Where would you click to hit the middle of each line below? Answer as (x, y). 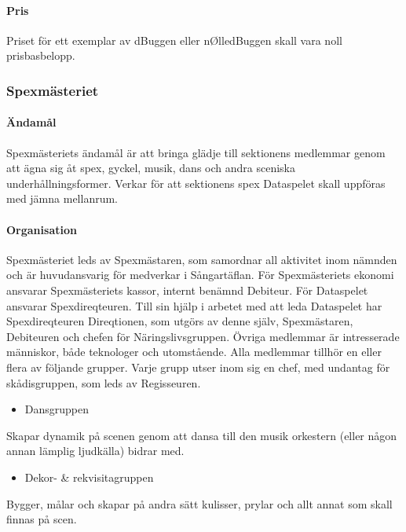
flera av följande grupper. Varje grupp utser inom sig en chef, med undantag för (198, 367)
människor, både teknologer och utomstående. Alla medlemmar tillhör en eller (194, 352)
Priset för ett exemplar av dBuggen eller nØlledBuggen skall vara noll (174, 40)
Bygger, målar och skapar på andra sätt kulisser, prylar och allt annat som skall (199, 503)
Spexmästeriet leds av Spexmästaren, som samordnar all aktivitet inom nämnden (202, 259)
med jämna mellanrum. (62, 198)
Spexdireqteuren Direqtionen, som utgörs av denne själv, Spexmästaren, (180, 321)
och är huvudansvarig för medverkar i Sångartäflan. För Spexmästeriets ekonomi (200, 275)
